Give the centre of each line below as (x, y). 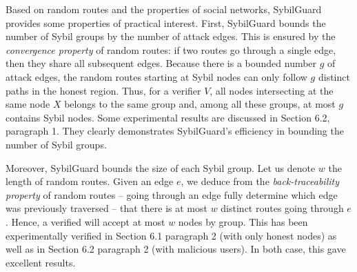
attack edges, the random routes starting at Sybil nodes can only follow (156, 76)
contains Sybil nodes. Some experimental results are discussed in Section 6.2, (168, 117)
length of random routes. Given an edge (90, 181)
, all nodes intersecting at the (272, 90)
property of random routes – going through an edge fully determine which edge (172, 194)
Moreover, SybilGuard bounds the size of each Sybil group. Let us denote (161, 167)
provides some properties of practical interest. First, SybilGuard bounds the (166, 22)
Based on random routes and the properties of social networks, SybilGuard (164, 9)
